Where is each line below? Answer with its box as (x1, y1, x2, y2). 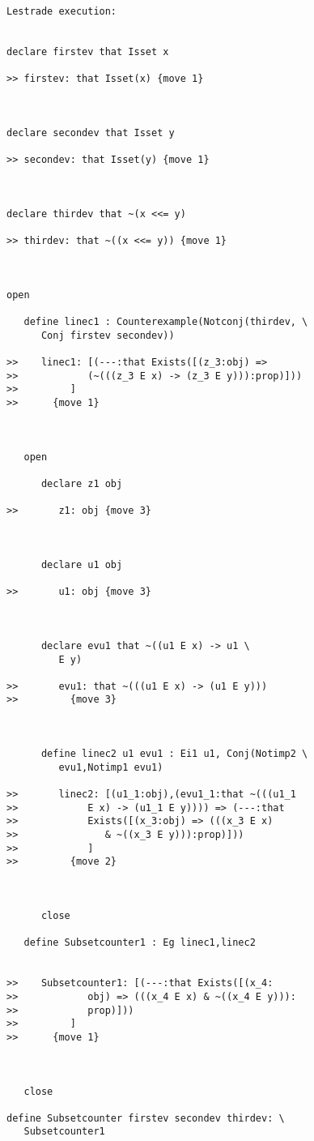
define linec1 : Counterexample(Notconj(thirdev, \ (23, 316, 308, 328)
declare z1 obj (40, 477, 123, 489)
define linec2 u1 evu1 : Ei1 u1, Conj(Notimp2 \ (40, 748, 308, 760)
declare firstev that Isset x (6, 45, 169, 58)
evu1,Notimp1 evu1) (58, 761, 163, 773)
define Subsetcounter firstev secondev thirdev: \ (6, 1112, 285, 1124)
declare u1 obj (40, 558, 123, 570)
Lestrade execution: (6, 6, 117, 17)
